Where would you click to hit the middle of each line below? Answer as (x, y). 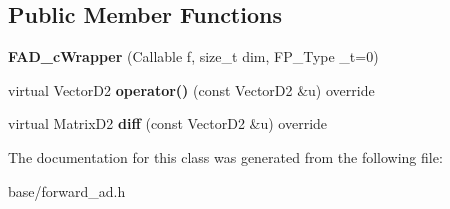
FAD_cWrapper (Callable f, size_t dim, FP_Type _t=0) (193, 56)
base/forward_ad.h (67, 190)
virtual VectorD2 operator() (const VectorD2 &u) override (191, 89)
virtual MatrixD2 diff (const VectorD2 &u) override (168, 123)
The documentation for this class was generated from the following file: (225, 156)
